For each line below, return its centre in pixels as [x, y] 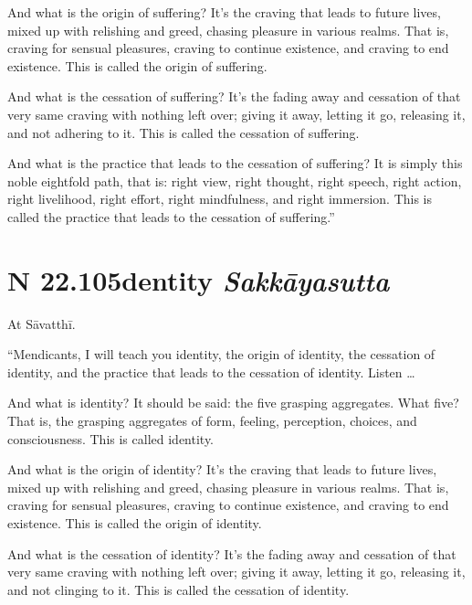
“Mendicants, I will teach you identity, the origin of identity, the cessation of [221, 354]
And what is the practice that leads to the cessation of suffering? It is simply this [235, 163]
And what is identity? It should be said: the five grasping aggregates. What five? [233, 403]
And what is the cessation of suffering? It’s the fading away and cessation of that [234, 96]
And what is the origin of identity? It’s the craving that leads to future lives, [222, 469]
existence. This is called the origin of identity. [135, 523]
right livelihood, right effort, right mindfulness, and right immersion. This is [220, 199]
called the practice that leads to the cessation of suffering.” [171, 216]
